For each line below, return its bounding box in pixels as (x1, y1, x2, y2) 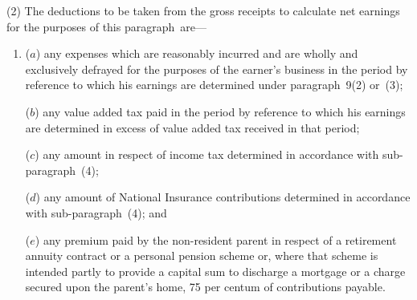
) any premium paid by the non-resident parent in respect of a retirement (35, 231, 397, 248)
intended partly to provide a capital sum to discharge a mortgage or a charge (25, 262, 406, 279)
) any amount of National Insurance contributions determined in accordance (35, 189, 411, 205)
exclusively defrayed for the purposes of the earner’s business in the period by (25, 60, 408, 77)
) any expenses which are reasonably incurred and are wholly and (35, 45, 358, 62)
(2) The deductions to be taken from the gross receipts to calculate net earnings (6, 2, 400, 18)
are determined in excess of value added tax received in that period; (25, 119, 360, 136)
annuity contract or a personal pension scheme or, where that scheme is (25, 247, 378, 264)
